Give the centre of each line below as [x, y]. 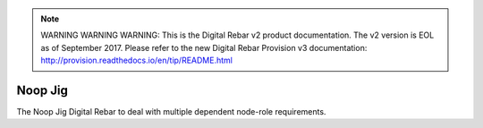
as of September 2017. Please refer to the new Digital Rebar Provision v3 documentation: [204, 47]
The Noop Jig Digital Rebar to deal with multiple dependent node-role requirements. [171, 112]
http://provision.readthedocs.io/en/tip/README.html [136, 60]
